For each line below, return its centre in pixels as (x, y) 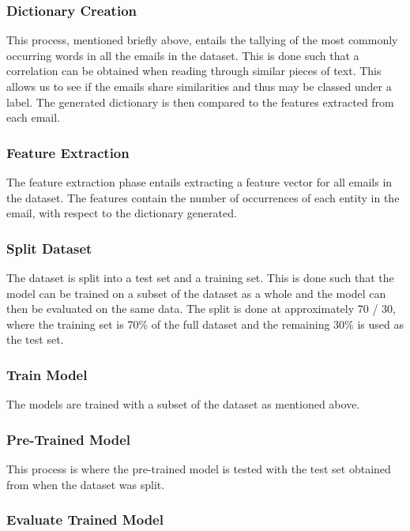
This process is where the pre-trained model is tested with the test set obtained (199, 469)
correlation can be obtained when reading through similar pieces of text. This (194, 71)
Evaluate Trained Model (85, 520)
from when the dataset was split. (86, 484)
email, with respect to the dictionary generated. (122, 213)
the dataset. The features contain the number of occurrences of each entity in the (203, 197)
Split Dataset (49, 248)
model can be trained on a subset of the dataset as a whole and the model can (196, 293)
